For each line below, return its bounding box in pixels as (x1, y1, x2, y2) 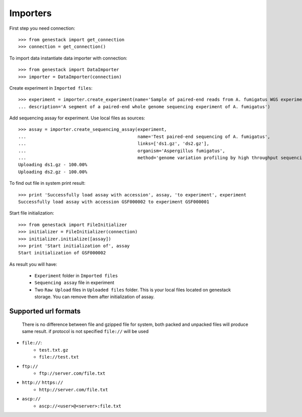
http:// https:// (22, 380, 63, 385)
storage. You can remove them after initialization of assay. (34, 294, 155, 300)
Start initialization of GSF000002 (18, 250, 106, 256)
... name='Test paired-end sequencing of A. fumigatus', (18, 133, 270, 140)
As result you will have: (9, 261, 57, 267)
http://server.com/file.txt (39, 387, 108, 392)
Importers (9, 8, 52, 19)
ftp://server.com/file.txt (39, 371, 106, 376)
